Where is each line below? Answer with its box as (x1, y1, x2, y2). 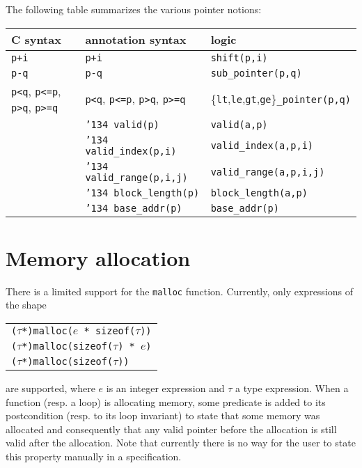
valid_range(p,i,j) (85, 171, 188, 183)
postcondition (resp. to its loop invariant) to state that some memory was (6, 408, 320, 423)
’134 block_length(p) (85, 187, 200, 198)
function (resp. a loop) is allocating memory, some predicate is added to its (6, 394, 326, 409)
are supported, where (6, 380, 95, 395)
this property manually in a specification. (6, 448, 182, 463)
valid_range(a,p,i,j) (210, 166, 325, 178)
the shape (6, 297, 47, 312)
